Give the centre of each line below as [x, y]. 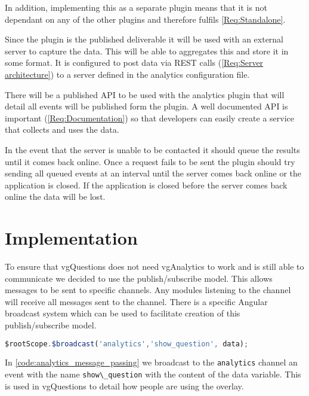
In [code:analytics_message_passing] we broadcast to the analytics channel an [151, 362]
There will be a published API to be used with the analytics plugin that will [145, 94]
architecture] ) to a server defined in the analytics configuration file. [127, 74]
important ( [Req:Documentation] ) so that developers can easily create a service [150, 118]
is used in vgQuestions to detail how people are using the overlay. [124, 386]
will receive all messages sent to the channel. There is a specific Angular [136, 301]
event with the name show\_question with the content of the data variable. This [153, 374]
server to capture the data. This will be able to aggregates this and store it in [147, 51]
